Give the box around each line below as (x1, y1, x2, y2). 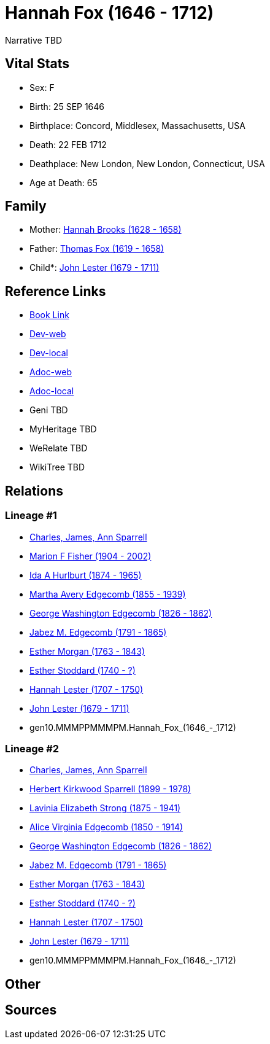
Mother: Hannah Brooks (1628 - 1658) (29, 224, 182, 235)
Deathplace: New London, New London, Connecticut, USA (29, 158, 265, 169)
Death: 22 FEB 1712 (29, 139, 107, 150)
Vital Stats (5, 56, 70, 72)
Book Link (29, 310, 69, 321)
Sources (5, 1002, 57, 1018)
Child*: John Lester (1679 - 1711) (29, 262, 160, 273)
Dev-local (29, 348, 68, 359)
